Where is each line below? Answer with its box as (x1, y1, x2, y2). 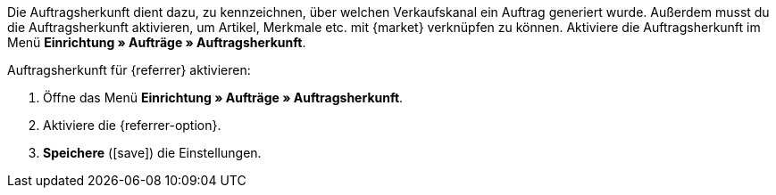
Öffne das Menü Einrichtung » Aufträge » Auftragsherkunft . (43, 90, 404, 105)
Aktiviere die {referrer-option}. (43, 118, 221, 133)
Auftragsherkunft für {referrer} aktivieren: (7, 62, 251, 77)
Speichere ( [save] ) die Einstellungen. (43, 145, 262, 160)
